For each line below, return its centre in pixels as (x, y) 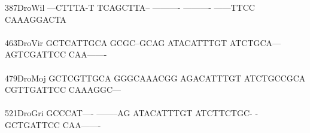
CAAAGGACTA (36, 19)
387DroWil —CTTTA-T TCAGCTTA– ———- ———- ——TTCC (130, 7)
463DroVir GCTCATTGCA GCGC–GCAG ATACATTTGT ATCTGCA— (143, 42)
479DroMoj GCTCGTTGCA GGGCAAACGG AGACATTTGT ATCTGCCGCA (155, 78)
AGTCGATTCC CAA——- (56, 54)
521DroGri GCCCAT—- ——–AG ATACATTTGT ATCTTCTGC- (129, 113)
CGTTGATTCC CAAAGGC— (63, 90)
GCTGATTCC (32, 124)
